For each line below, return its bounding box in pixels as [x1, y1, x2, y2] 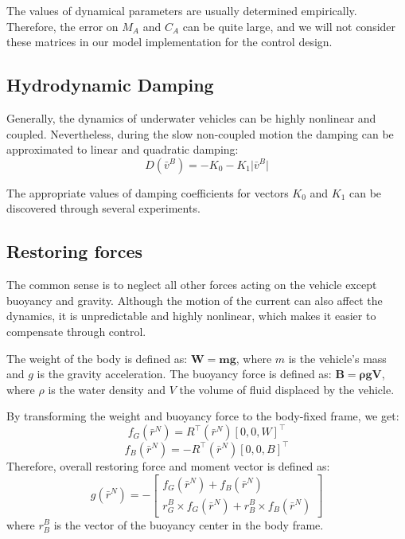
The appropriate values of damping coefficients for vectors [6, 184, 289, 201]
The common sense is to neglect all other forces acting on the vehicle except [6, 276, 377, 293]
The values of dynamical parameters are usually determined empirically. [6, 2, 357, 18]
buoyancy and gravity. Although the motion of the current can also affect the [6, 291, 383, 308]
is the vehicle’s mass [288, 350, 387, 366]
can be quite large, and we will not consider [182, 18, 396, 34]
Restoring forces [6, 239, 143, 264]
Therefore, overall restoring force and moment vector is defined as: [6, 457, 330, 474]
